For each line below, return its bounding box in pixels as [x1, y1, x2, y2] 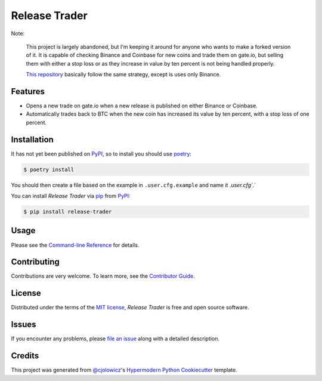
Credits [11, 351, 39, 361]
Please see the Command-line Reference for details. [11, 241, 140, 249]
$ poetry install [23, 166, 75, 173]
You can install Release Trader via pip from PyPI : [11, 193, 131, 200]
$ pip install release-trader [23, 209, 112, 215]
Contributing [11, 257, 60, 267]
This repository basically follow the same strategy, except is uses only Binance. [26, 71, 221, 78]
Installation [11, 134, 54, 144]
